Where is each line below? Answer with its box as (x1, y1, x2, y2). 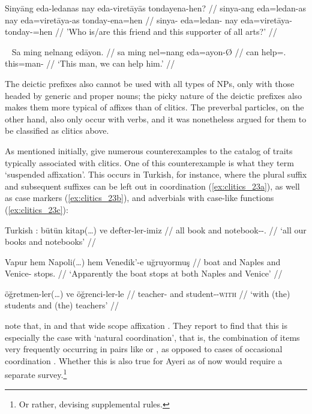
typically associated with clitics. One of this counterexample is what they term (5, 156, 294, 169)
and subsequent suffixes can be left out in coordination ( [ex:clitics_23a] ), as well (5, 179, 300, 192)
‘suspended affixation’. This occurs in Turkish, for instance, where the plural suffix (5, 168, 307, 181)
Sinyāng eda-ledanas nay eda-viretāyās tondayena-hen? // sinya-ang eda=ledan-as (5, 2, 307, 14)
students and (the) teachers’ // (5, 299, 119, 311)
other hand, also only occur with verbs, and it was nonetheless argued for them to (5, 112, 307, 125)
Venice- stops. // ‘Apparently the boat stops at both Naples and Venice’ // (5, 267, 283, 280)
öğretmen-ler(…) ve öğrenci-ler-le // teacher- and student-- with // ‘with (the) (5, 287, 290, 299)
